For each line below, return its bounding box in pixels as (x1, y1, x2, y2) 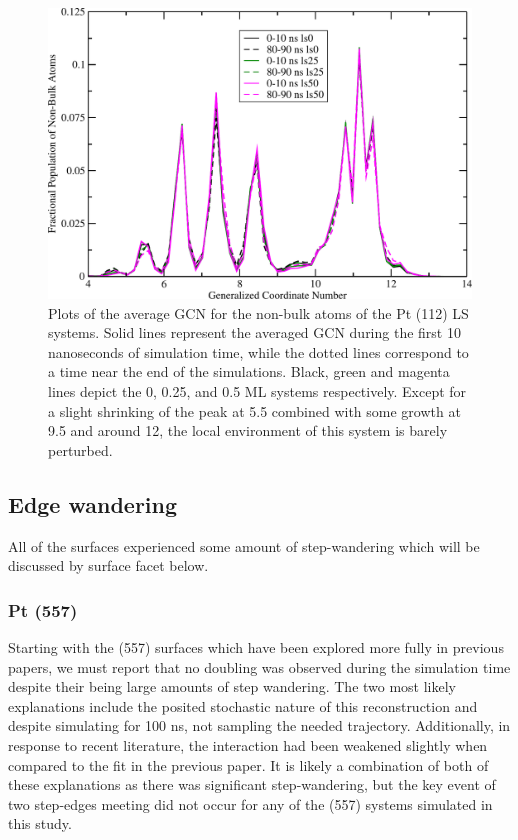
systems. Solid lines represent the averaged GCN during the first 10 (48, 322, 461, 343)
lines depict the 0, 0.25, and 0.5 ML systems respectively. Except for (48, 381, 467, 402)
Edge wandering (8, 488, 178, 519)
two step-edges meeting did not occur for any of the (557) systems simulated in (8, 793, 493, 814)
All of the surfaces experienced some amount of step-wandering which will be (8, 535, 480, 556)
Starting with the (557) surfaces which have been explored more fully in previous (8, 637, 504, 658)
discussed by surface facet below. (8, 555, 209, 576)
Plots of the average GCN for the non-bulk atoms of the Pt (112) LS (48, 302, 469, 323)
